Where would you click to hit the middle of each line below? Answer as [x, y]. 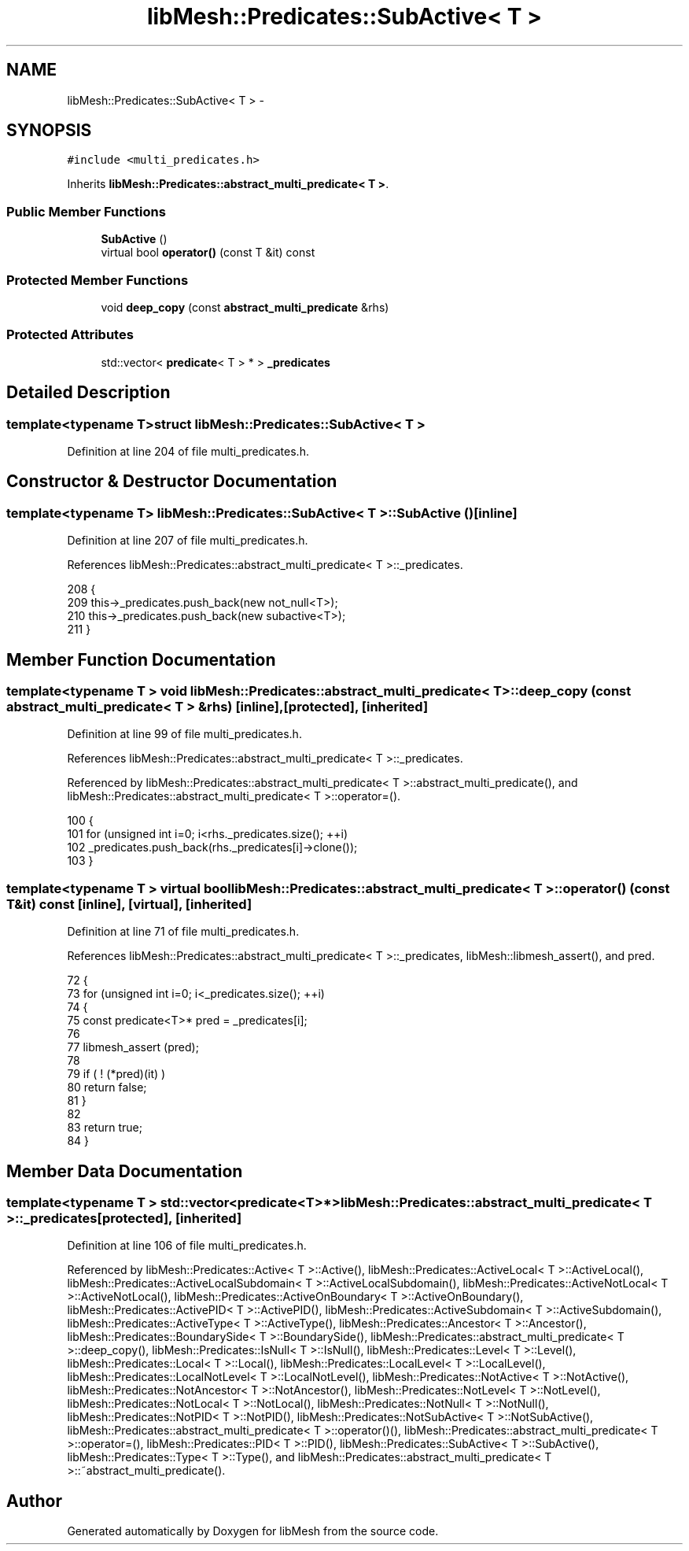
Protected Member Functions [98, 280]
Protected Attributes [70, 335]
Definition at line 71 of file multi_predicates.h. [183, 932]
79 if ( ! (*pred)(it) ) [116, 1074]
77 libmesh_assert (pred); [133, 1047]
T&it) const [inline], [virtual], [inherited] [129, 904]
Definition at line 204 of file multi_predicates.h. [188, 451]
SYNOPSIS [49, 131]
